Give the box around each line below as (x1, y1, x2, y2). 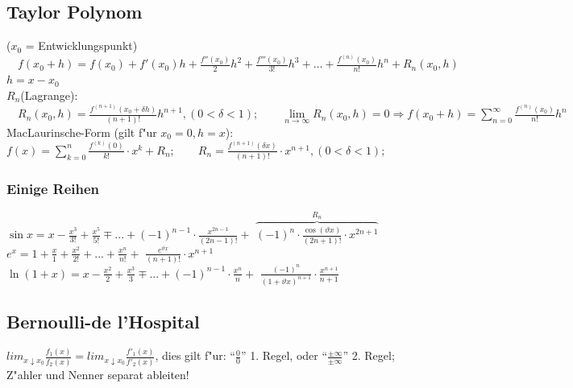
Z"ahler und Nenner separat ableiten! (6, 365, 189, 382)
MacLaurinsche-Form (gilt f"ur (6, 123, 157, 140)
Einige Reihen (6, 179, 100, 199)
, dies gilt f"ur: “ (155, 347, 235, 364)
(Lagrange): (20, 86, 78, 103)
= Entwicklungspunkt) (25, 37, 138, 54)
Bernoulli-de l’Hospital (6, 309, 200, 334)
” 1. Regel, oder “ (240, 347, 328, 364)
